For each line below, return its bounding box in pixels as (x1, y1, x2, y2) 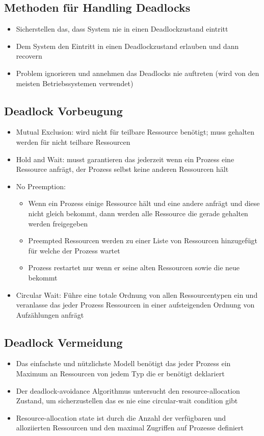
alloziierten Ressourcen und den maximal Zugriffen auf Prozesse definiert (16, 422, 244, 433)
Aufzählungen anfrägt (16, 309, 84, 320)
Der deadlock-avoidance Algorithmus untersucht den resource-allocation (16, 385, 240, 396)
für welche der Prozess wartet (28, 245, 120, 255)
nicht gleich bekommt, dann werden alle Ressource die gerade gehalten (28, 208, 248, 218)
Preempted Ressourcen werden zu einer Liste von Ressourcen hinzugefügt (28, 235, 257, 246)
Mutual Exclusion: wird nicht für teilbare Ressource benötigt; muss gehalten (16, 126, 255, 137)
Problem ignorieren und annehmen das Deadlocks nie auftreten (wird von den (16, 67, 259, 78)
